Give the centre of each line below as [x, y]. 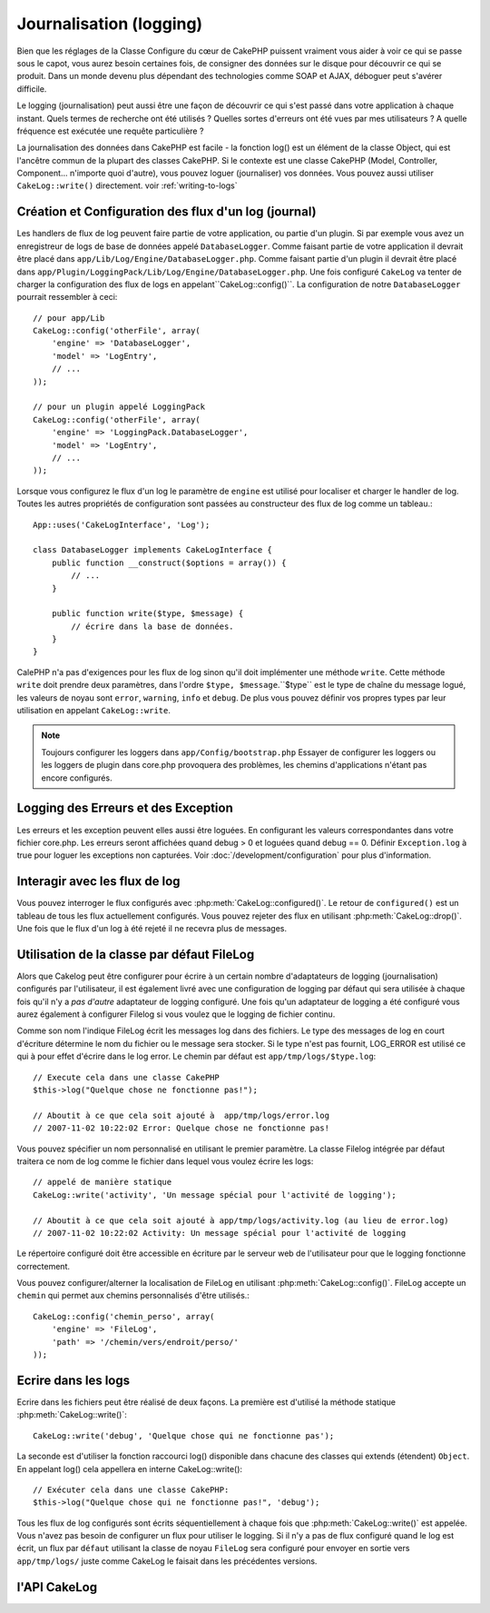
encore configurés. [77, 778]
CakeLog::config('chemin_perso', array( [124, 1316]
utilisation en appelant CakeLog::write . [94, 711]
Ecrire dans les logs [73, 1380]
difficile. [32, 89]
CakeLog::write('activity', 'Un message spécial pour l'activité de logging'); [215, 1195]
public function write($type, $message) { [147, 614]
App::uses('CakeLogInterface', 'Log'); [122, 524]
